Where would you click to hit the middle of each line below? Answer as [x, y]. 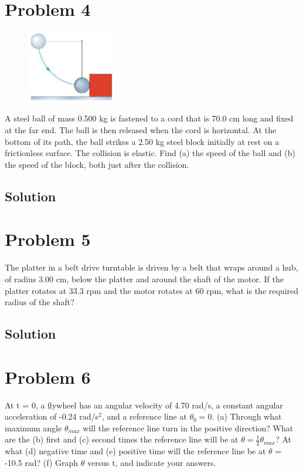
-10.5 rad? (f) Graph [42, 462]
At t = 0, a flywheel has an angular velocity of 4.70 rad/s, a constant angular [144, 405]
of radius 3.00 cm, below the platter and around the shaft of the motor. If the [144, 278]
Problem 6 [48, 376]
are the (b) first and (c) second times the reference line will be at [122, 439]
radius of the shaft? [40, 302]
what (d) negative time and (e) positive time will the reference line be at [135, 451]
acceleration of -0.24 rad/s [52, 416]
